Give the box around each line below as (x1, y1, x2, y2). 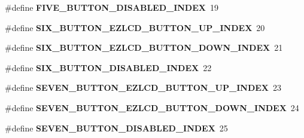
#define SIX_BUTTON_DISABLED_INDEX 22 (5, 61, 212, 73)
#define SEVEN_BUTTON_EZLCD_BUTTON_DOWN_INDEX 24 (5, 101, 299, 114)
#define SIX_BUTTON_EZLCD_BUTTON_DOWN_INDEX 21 (5, 41, 283, 54)
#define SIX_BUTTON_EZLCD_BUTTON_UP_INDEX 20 (5, 21, 265, 33)
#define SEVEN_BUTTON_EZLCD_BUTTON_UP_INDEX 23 (5, 81, 281, 94)
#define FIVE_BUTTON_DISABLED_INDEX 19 (5, 1, 218, 13)
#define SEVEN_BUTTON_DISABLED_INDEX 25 (5, 121, 228, 134)
